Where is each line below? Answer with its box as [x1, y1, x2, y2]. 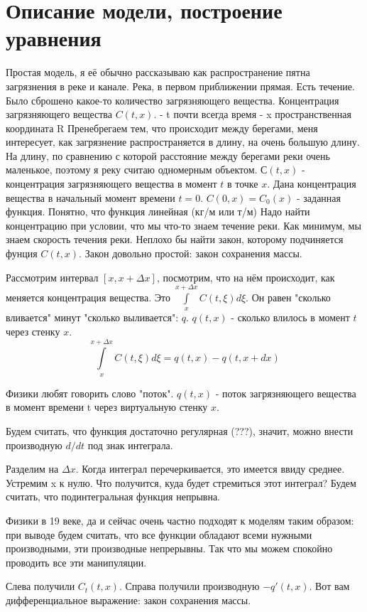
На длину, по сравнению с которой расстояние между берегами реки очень [6, 148, 330, 163]
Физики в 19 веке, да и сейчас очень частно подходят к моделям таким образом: [6, 512, 354, 527]
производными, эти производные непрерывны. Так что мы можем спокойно [6, 541, 333, 556]
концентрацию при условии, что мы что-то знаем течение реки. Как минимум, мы [6, 218, 361, 232]
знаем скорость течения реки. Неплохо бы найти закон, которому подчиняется [6, 232, 344, 247]
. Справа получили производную [119, 579, 260, 594]
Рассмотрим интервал [6, 269, 99, 284]
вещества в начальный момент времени [6, 190, 175, 205]
